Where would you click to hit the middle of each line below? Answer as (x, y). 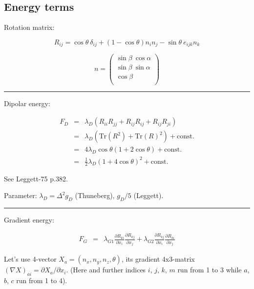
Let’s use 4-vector (30, 259)
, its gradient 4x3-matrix (158, 259)
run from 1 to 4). (42, 280)
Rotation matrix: (29, 27)
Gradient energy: (29, 219)
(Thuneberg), (95, 195)
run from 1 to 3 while (210, 270)
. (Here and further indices (106, 270)
